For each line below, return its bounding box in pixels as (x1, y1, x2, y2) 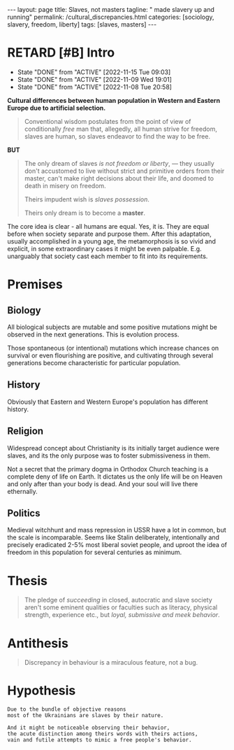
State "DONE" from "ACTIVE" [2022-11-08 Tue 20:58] (17, 83, 173, 91)
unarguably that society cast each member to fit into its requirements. (7, 252, 208, 260)
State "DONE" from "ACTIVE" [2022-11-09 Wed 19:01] (17, 75, 173, 83)
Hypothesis (7, 683, 76, 699)
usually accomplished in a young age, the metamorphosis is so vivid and (7, 236, 217, 246)
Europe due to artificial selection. (7, 104, 106, 112)
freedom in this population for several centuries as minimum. (7, 548, 182, 557)
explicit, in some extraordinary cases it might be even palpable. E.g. (7, 244, 202, 253)
